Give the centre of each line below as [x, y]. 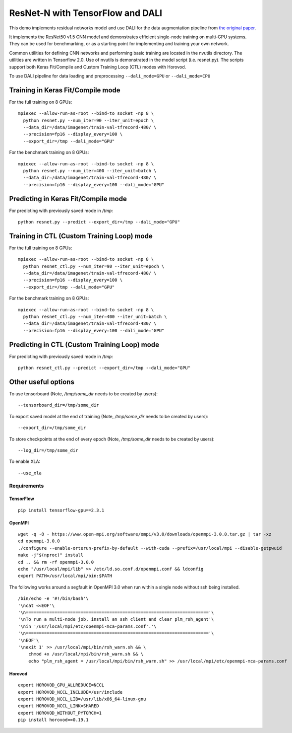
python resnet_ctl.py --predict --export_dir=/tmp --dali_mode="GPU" [104, 368]
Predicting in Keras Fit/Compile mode [68, 199]
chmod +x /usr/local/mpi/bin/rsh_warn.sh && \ [86, 654]
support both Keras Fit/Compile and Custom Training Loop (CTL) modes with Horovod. [98, 67]
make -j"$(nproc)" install [51, 555]
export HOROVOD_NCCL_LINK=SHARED [58, 706]
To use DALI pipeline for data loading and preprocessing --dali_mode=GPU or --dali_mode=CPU [110, 76]
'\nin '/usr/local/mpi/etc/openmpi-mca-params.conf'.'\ [87, 626]
